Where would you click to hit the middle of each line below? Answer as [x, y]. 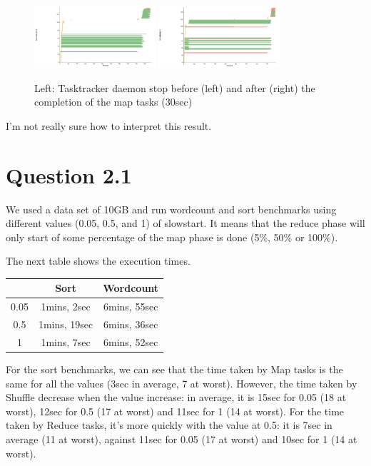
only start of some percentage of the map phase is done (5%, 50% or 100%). [172, 237]
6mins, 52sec [131, 341]
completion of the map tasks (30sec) [113, 102]
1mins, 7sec [66, 341]
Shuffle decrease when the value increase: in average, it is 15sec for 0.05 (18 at [176, 397]
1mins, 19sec [66, 324]
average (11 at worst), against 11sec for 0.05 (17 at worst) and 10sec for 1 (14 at [182, 439]
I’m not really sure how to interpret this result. [109, 125]
